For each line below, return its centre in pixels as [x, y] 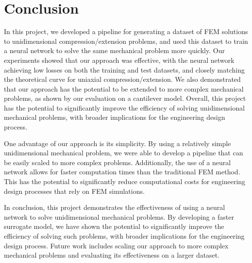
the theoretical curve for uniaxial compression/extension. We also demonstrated [122, 79]
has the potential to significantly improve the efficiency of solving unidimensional [124, 107]
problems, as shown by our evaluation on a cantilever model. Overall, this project [125, 98]
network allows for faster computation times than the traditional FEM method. [122, 172]
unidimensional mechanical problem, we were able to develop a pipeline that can [124, 153]
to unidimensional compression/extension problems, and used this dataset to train [126, 41]
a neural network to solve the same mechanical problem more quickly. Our [114, 50]
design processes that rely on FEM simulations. [74, 191]
